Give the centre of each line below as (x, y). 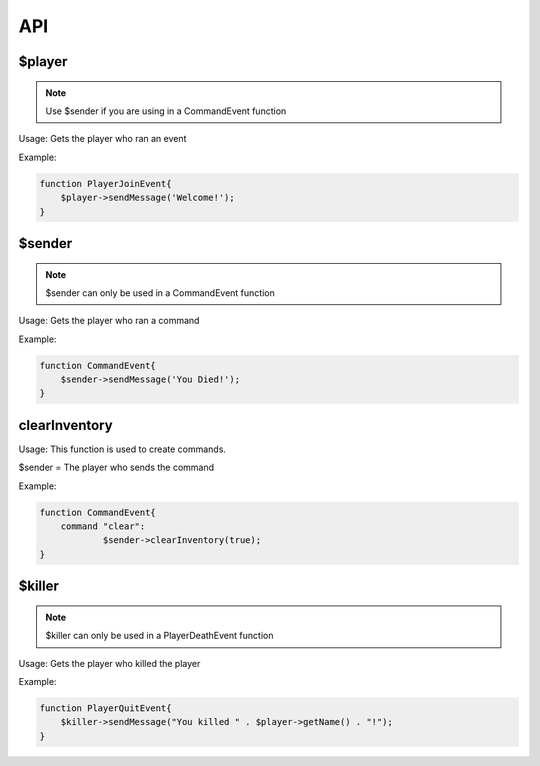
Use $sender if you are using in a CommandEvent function (166, 111)
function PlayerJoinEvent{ (105, 183)
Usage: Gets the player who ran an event (102, 139)
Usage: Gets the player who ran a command (109, 321)
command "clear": (103, 526)
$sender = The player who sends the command (116, 467)
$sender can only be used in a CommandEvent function (160, 292)
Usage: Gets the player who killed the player (109, 663)
